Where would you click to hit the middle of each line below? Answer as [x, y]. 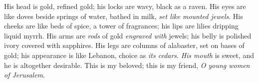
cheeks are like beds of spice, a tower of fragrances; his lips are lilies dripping [121, 26]
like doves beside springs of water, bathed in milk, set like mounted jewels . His [124, 16]
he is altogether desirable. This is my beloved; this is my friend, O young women [127, 65]
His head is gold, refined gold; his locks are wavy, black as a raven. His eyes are [125, 6]
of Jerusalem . [24, 75]
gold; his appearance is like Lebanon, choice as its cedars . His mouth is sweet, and [129, 55]
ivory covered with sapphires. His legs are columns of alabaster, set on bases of [124, 45]
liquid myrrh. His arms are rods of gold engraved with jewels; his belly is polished [128, 35]
